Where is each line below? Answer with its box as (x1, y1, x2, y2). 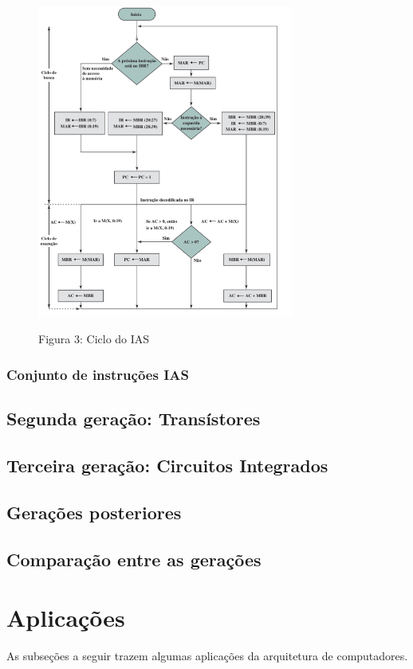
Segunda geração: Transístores (6, 406, 261, 431)
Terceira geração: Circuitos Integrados (6, 453, 328, 478)
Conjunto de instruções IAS (6, 364, 189, 384)
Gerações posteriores (6, 499, 182, 524)
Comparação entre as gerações (6, 546, 262, 571)
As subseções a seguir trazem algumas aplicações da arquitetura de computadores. (6, 647, 408, 664)
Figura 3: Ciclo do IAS (38, 331, 150, 347)
